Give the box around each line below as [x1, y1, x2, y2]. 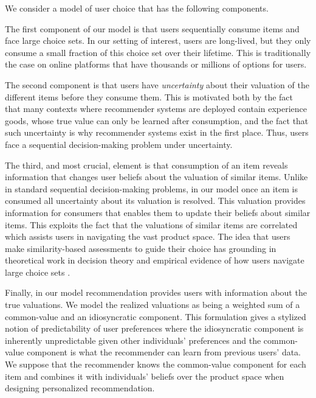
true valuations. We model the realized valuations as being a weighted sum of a [5, 298, 300, 311]
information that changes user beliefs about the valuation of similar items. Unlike [5, 170, 308, 183]
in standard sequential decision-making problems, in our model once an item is [5, 182, 298, 195]
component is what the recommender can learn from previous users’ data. [27, 346, 301, 358]
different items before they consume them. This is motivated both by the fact [5, 90, 294, 103]
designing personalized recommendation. [5, 382, 155, 394]
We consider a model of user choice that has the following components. [5, 2, 269, 14]
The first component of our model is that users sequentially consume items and [5, 22, 300, 35]
